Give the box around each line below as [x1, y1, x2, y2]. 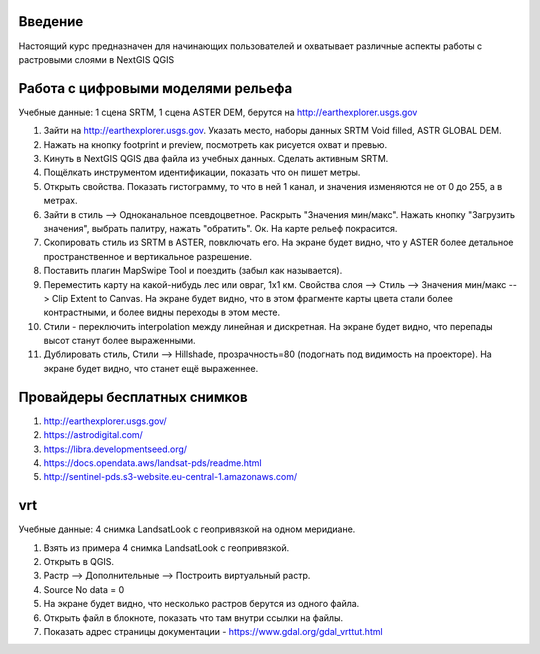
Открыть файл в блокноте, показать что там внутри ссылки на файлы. [43, 611, 344, 624]
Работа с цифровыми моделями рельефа [18, 80, 293, 97]
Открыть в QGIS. [43, 556, 115, 567]
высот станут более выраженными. [43, 335, 196, 347]
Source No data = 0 [43, 583, 125, 595]
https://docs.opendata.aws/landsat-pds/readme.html [43, 456, 262, 469]
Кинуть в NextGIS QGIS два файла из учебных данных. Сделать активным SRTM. [43, 152, 389, 164]
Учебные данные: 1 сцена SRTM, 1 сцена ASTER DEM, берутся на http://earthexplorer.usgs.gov [18, 106, 418, 118]
